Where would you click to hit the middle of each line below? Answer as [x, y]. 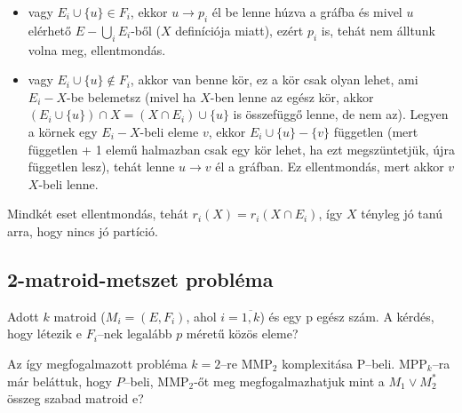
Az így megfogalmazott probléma [97, 363]
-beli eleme [169, 131]
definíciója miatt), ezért [239, 30]
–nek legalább [135, 334]
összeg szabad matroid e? [76, 398]
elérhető [50, 30]
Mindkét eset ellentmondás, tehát [98, 214]
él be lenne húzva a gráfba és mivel [307, 12]
